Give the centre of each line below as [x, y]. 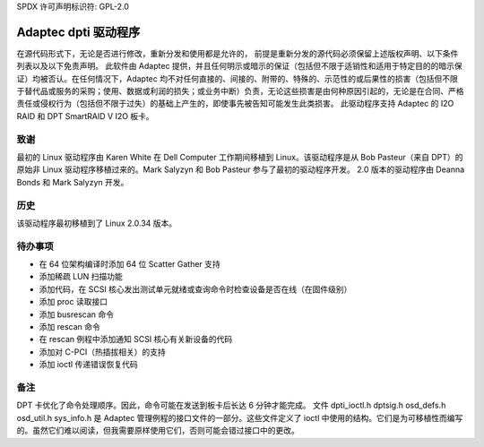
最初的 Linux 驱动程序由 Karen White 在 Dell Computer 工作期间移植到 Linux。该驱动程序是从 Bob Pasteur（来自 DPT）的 [240, 157]
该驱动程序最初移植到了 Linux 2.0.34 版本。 [97, 223]
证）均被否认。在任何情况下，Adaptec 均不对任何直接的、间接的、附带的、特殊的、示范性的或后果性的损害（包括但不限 [238, 78]
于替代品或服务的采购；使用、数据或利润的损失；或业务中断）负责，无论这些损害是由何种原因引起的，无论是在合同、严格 [240, 91]
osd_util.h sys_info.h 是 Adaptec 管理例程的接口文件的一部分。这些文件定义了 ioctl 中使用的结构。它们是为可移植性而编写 [240, 417]
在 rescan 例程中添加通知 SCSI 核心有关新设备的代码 [136, 340]
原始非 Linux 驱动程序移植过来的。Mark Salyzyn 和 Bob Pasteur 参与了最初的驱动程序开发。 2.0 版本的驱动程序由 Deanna [241, 169]
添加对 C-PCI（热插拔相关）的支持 [102, 352]
